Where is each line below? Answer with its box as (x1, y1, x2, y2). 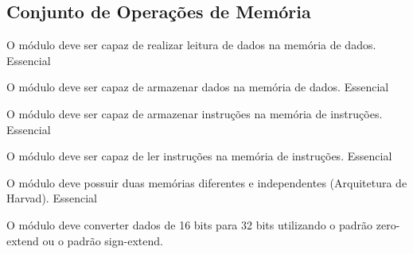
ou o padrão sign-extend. (42, 232, 163, 248)
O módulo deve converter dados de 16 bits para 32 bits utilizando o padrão (6, 216, 373, 233)
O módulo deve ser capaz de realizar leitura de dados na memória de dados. (6, 37, 376, 53)
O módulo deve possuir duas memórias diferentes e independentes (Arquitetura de (6, 174, 407, 190)
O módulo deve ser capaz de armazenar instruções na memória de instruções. (6, 105, 383, 121)
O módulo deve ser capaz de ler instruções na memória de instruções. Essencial (6, 148, 392, 164)
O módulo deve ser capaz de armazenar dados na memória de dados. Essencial (6, 79, 389, 95)
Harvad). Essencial (6, 190, 97, 206)
